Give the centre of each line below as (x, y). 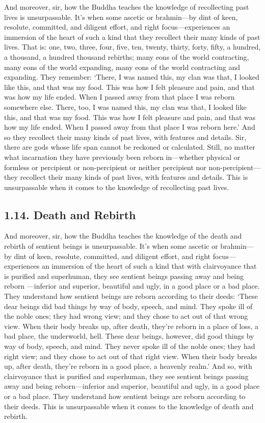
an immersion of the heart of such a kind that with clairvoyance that (149, 266)
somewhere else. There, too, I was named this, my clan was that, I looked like (125, 107)
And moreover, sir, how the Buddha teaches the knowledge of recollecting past (127, 7)
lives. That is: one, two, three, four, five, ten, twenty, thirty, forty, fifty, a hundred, (132, 47)
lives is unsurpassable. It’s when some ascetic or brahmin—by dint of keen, (121, 17)
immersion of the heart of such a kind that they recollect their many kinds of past (132, 37)
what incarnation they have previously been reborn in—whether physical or (122, 157)
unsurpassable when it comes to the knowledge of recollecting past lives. (117, 187)
